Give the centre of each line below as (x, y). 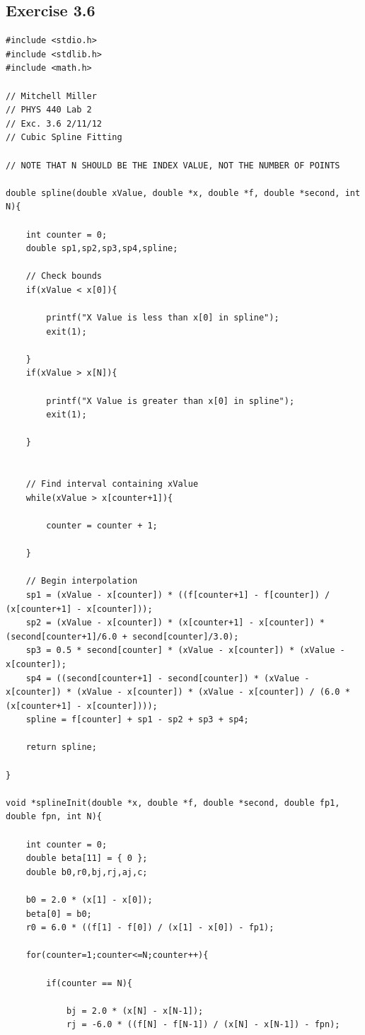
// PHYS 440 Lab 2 (49, 110)
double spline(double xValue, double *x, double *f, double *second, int (183, 193)
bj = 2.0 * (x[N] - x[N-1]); (135, 1011)
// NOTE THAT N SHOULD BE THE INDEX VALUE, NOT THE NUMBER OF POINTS (173, 165)
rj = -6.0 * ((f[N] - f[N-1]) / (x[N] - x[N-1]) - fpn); (203, 1025)
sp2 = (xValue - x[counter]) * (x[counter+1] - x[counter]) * (175, 623)
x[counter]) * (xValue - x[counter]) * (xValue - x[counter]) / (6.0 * (178, 692)
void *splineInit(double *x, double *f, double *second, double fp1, (173, 803)
